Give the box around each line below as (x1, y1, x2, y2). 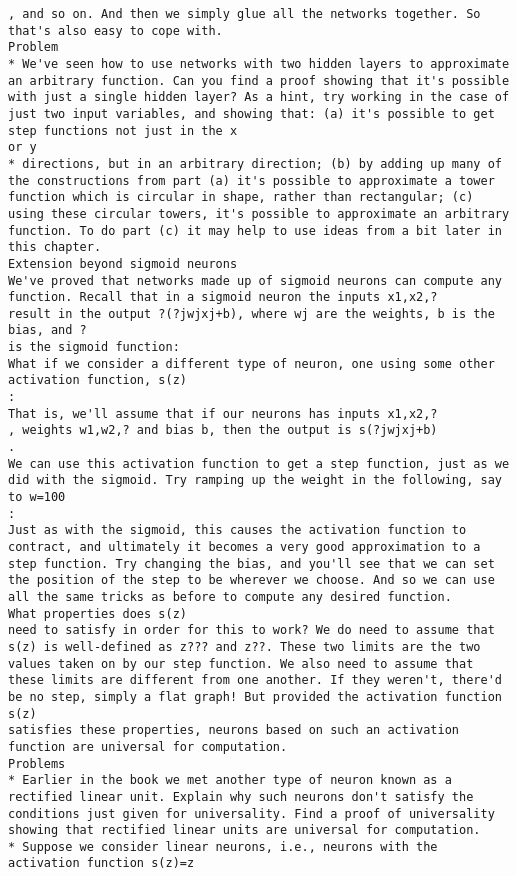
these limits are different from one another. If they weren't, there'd (8, 673, 502, 688)
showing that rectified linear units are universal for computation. (8, 823, 481, 838)
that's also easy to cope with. (8, 23, 223, 38)
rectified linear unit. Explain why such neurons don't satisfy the (8, 789, 474, 804)
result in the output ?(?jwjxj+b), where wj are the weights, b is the (8, 306, 495, 321)
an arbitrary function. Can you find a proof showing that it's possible (8, 73, 510, 88)
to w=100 (8, 490, 66, 505)
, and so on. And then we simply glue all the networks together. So (8, 7, 481, 21)
